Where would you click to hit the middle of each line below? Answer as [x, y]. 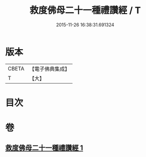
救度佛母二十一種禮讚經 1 [44, 148]
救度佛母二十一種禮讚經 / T [85, 10]
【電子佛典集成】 [49, 69]
